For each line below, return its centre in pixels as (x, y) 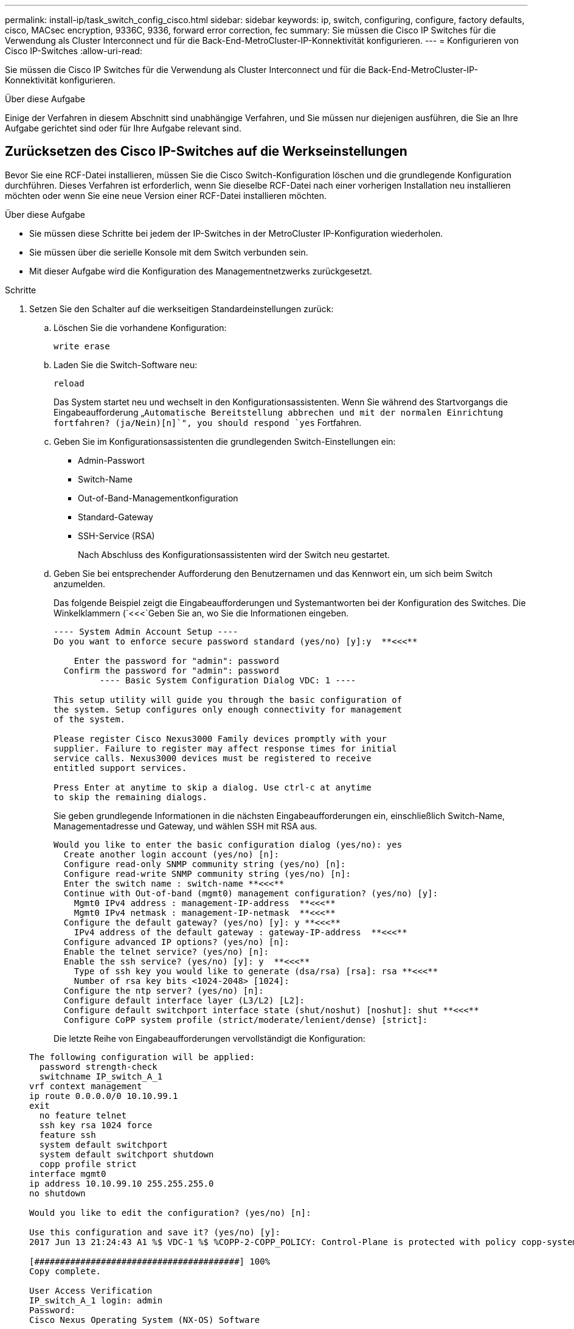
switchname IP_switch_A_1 (101, 1076)
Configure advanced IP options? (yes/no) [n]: (176, 942)
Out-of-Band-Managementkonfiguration (158, 498)
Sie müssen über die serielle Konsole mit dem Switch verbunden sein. (169, 252)
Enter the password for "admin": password (176, 661)
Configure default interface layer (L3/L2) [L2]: (184, 1000)
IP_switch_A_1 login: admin (96, 1300)
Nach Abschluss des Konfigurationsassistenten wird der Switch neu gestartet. (234, 554)
